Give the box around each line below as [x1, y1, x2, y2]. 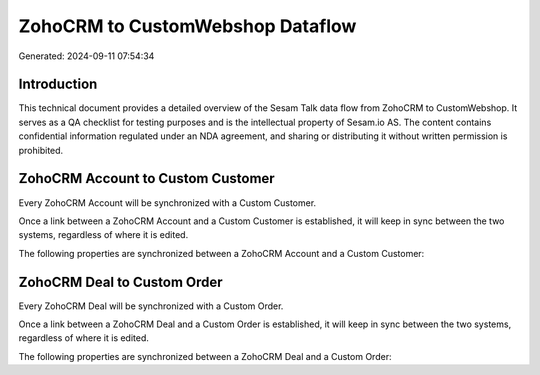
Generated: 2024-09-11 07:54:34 [18, 50, 155, 62]
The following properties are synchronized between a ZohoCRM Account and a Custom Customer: [18, 247, 425, 259]
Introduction [18, 76, 98, 93]
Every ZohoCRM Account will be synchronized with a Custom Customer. [18, 196, 317, 209]
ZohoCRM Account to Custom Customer [18, 170, 275, 187]
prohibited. [18, 144, 64, 156]
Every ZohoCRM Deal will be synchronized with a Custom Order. [18, 300, 284, 312]
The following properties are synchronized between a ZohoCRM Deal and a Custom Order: [18, 350, 392, 362]
